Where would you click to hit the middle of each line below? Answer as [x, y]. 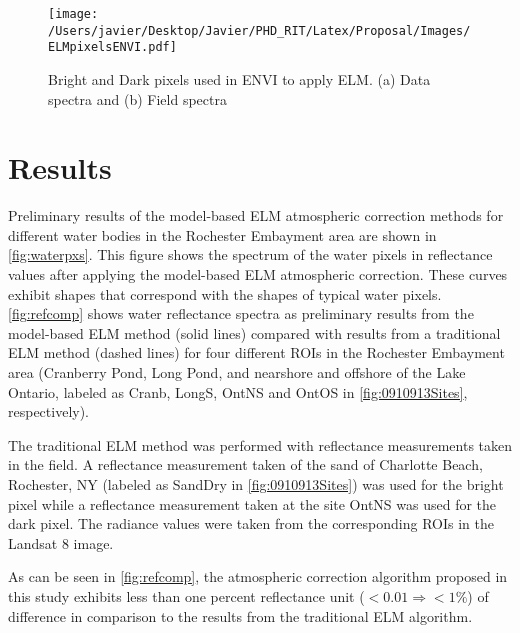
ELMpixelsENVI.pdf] [112, 47]
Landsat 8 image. [61, 542]
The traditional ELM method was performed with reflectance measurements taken [260, 444]
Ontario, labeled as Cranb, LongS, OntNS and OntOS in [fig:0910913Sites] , [238, 391]
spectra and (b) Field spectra [137, 98]
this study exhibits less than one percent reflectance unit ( [186, 595]
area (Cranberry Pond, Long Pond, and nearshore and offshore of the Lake [237, 372]
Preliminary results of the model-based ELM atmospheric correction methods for [256, 215]
